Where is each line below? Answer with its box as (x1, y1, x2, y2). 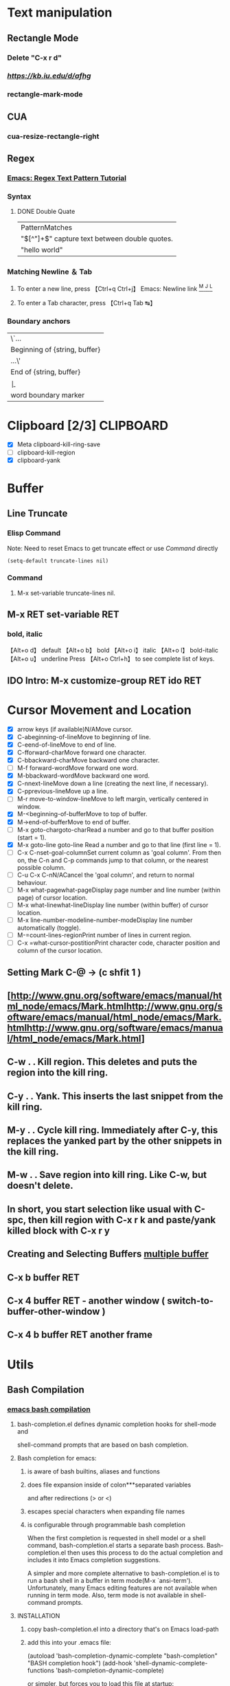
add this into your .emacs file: (27, 1639, 111, 1647)
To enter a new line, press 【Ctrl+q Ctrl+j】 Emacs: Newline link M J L (16, 283, 213, 293)
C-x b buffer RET (7, 1271, 80, 1283)
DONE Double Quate (16, 208, 76, 216)
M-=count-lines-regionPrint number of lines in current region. (16, 931, 192, 939)
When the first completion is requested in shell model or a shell (27, 1534, 206, 1542)
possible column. (16, 863, 66, 871)
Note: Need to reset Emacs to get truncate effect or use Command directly (7, 544, 218, 552)
